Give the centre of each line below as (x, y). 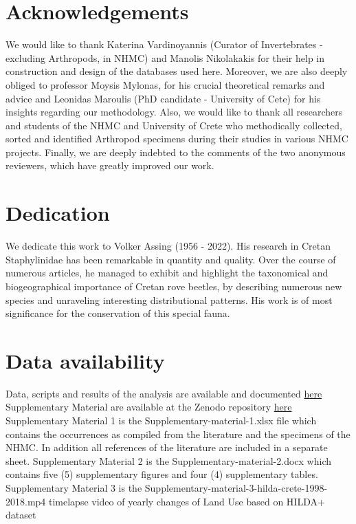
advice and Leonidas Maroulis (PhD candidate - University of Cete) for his (163, 98)
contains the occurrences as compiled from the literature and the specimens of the (178, 434)
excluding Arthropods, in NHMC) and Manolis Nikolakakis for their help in (165, 57)
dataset (21, 515)
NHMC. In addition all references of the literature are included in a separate (167, 447)
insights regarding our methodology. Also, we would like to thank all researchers (174, 112)
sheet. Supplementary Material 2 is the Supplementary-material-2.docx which (168, 460)
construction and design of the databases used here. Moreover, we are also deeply (177, 71)
